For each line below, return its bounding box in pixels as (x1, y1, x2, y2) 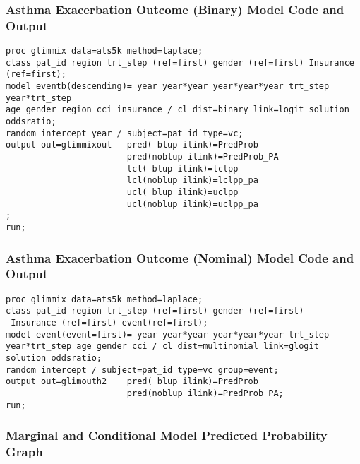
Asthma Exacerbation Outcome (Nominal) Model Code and (6, 249, 354, 266)
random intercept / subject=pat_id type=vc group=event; (6, 364, 279, 375)
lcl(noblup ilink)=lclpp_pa (126, 175, 258, 186)
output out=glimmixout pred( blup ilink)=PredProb (6, 140, 258, 150)
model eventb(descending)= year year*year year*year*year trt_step (6, 81, 330, 92)
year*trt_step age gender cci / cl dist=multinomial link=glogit (6, 341, 319, 352)
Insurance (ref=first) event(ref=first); (11, 318, 208, 328)
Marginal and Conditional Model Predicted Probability (6, 427, 328, 444)
